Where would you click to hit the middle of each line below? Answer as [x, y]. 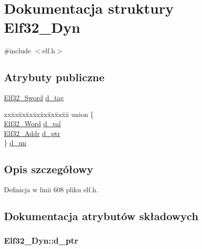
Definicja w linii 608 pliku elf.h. [51, 190]
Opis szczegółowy [49, 169]
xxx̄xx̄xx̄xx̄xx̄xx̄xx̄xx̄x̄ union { [49, 114]
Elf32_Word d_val [33, 124]
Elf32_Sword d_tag [34, 98]
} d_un [15, 143]
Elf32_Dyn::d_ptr [41, 240]
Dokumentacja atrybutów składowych [101, 216]
